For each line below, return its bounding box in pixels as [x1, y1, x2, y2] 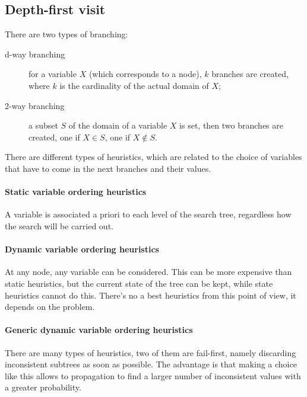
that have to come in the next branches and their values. [5, 162, 211, 174]
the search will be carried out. [5, 219, 113, 232]
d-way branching [5, 47, 65, 60]
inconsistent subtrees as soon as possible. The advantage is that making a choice [5, 358, 297, 370]
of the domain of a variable [68, 119, 167, 132]
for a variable [29, 68, 77, 80]
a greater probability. [5, 381, 81, 393]
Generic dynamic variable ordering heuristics [5, 324, 193, 336]
